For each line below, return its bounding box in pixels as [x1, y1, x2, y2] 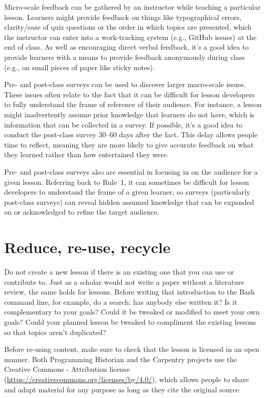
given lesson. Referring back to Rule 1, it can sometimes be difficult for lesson [4, 176, 249, 187]
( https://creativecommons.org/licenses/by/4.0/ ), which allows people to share [4, 373, 249, 384]
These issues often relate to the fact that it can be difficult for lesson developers [4, 89, 255, 99]
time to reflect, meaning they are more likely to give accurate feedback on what [4, 139, 254, 150]
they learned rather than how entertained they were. [4, 149, 169, 160]
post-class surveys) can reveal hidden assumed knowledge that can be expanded [4, 196, 254, 207]
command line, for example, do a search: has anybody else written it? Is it [4, 296, 237, 307]
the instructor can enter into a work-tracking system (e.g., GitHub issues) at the [4, 31, 257, 42]
